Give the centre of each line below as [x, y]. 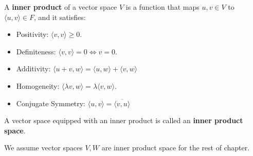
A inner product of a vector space [61, 7]
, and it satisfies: [60, 17]
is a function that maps [162, 7]
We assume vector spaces [43, 148]
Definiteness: [36, 51]
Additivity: [33, 69]
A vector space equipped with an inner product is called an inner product [124, 120]
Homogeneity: [38, 85]
